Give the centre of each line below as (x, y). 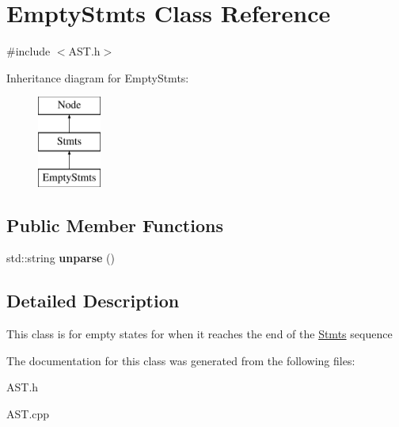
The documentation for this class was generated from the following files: (181, 360)
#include (28, 51)
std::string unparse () (61, 258)
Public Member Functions (115, 225)
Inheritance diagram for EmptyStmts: (98, 77)
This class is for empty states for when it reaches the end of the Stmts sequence (199, 334)
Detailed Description (93, 301)
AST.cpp (28, 414)
